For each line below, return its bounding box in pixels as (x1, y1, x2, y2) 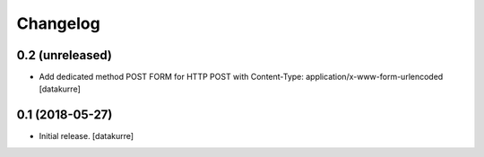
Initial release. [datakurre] (39, 131, 134, 142)
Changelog (16, 13, 100, 33)
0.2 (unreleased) (16, 48, 112, 63)
